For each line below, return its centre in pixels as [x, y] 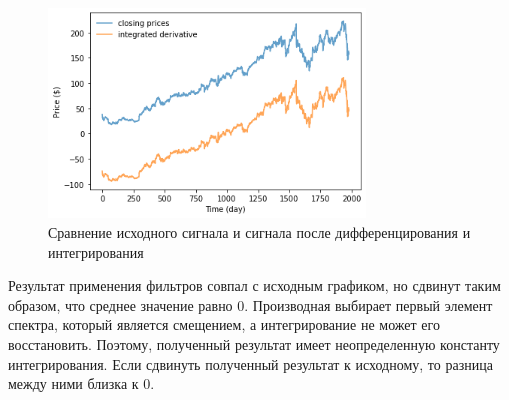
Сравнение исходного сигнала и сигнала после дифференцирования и [259, 232]
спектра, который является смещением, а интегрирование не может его [224, 324]
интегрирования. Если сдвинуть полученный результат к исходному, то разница [250, 363]
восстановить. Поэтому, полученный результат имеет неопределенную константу [254, 344]
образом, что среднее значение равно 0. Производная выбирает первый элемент [250, 304]
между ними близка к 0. [81, 383]
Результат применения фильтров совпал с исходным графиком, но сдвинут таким [254, 285]
